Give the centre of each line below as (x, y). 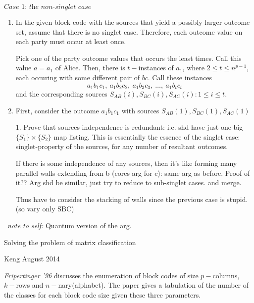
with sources (140, 110)
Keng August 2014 (32, 259)
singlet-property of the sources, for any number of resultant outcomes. (122, 146)
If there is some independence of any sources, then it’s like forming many (126, 163)
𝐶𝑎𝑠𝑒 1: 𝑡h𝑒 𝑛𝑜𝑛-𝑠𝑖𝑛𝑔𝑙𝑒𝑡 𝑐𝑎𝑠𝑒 (48, 7)
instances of (156, 68)
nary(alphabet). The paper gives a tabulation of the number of (153, 285)
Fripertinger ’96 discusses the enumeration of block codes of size (101, 275)
